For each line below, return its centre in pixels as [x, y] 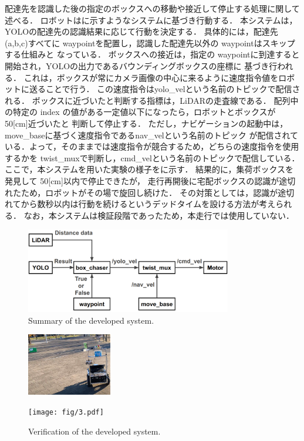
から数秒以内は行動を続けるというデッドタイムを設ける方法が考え [148, 204]
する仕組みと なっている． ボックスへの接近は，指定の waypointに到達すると [152, 54]
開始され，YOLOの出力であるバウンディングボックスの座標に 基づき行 [141, 65]
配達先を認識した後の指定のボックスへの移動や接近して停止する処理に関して [152, 8]
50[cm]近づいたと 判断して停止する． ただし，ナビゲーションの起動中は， [146, 123]
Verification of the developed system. [94, 431]
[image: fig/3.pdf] [66, 412]
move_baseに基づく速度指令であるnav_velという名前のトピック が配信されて [151, 135]
